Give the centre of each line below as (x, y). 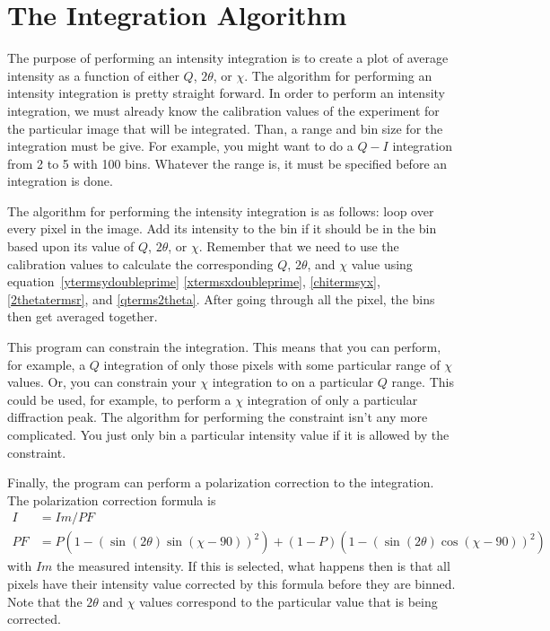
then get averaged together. (83, 316)
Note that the (45, 601)
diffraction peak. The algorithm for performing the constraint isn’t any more (218, 417)
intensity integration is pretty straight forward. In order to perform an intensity (226, 93)
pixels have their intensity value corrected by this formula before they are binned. (231, 584)
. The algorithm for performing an (338, 75)
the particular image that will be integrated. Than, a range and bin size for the (225, 128)
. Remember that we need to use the (299, 246)
